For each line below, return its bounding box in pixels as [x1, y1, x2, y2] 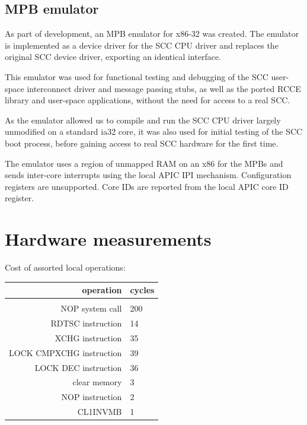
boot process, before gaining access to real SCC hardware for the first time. [5, 137, 279, 149]
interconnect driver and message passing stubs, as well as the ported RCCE [27, 82, 301, 94]
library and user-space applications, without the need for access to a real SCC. [5, 94, 290, 106]
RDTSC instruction [50, 317, 122, 329]
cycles [130, 284, 155, 296]
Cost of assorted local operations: [5, 261, 126, 274]
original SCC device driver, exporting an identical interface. [5, 50, 222, 63]
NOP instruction [61, 391, 122, 403]
